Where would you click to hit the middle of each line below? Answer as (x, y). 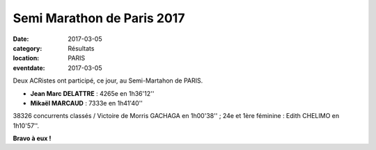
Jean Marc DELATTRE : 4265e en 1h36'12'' (92, 93)
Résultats (81, 48)
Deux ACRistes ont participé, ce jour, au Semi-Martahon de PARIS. (108, 81)
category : (28, 48)
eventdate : (29, 68)
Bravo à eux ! (32, 138)
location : (26, 58)
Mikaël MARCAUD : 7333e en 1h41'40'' (86, 103)
